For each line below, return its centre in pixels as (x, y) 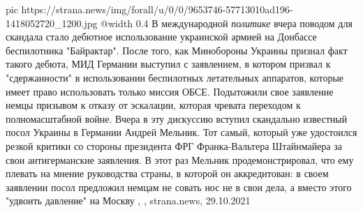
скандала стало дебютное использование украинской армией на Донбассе (161, 37)
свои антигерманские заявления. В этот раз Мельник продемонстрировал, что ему (180, 159)
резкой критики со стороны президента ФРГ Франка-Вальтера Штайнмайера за (174, 145)
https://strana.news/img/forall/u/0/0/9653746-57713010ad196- (157, 9)
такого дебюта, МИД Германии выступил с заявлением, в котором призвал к (168, 64)
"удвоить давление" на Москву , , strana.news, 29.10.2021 (128, 200)
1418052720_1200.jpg (52, 23)
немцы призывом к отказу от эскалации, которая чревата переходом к (153, 105)
